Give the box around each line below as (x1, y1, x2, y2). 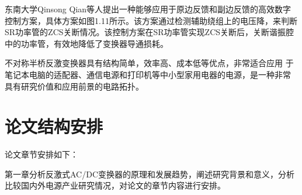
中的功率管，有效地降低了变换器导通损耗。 (5, 37, 168, 49)
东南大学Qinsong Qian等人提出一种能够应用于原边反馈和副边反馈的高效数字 (5, 3, 291, 15)
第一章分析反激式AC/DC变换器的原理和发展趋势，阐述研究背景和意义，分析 (5, 167, 295, 180)
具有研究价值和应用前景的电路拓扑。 (5, 80, 144, 92)
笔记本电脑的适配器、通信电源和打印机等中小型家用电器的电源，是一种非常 (5, 68, 291, 80)
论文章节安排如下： (5, 148, 78, 160)
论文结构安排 (5, 114, 103, 138)
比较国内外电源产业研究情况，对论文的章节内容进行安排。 (5, 179, 225, 191)
